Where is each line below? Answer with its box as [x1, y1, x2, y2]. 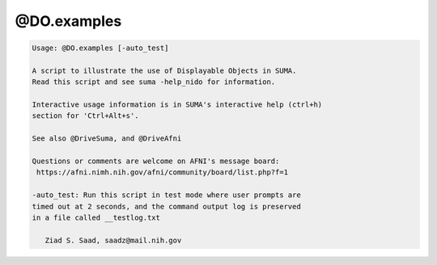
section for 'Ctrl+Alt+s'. [32, 111, 139, 120]
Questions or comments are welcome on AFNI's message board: [32, 157, 280, 166]
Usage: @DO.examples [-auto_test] [32, 44, 169, 53]
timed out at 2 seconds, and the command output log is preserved [32, 202, 301, 211]
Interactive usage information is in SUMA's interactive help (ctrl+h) [32, 100, 323, 109]
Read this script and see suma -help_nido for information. [32, 78, 276, 86]
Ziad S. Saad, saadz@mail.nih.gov [45, 235, 182, 245]
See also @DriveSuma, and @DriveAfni [32, 134, 182, 143]
